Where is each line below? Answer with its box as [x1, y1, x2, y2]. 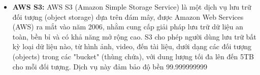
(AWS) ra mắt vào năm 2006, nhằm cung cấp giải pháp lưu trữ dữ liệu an [12, 21, 243, 32]
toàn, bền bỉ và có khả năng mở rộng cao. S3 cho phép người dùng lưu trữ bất [12, 31, 256, 42]
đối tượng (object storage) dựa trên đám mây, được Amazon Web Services [12, 11, 244, 22]
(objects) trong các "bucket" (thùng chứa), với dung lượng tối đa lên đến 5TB [12, 51, 254, 61]
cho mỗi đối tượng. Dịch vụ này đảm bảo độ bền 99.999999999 [12, 61, 208, 71]
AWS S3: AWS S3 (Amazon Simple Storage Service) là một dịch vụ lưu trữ [12, 2, 251, 12]
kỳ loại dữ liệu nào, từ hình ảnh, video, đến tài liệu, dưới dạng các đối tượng [12, 41, 252, 52]
